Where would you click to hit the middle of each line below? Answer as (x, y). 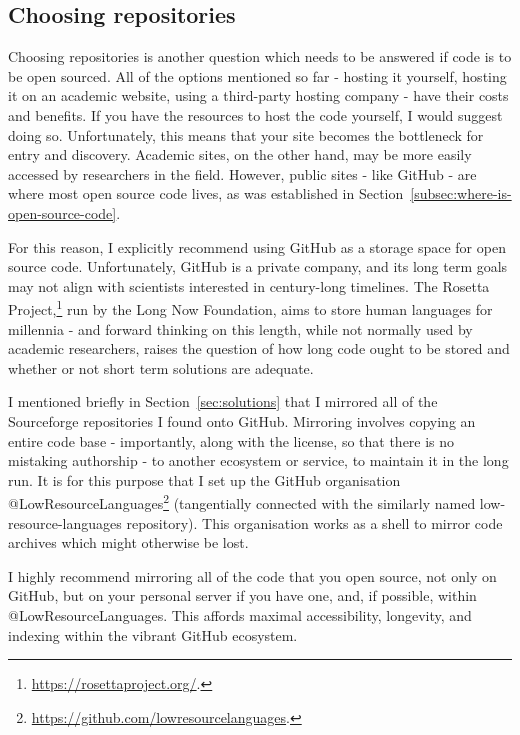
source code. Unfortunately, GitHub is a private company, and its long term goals (258, 266)
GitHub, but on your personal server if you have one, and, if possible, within (242, 595)
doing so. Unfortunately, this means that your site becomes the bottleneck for (246, 134)
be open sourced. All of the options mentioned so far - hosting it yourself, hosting (257, 75)
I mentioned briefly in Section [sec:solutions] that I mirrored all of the (223, 401)
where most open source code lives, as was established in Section (206, 193)
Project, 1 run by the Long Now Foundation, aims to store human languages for (250, 307)
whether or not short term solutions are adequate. (161, 367)
